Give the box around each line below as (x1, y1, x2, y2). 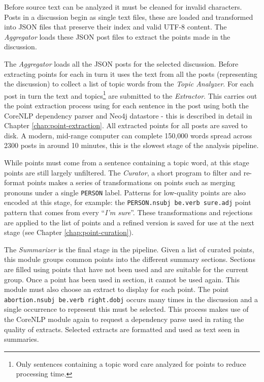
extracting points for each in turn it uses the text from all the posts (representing (4, 68, 257, 79)
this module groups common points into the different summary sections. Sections (4, 254, 255, 265)
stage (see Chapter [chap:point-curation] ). (4, 227, 134, 238)
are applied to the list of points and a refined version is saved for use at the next (4, 217, 254, 227)
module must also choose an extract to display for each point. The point (4, 284, 229, 295)
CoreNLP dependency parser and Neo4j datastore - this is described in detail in (4, 110, 252, 121)
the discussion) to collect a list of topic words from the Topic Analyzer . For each (4, 78, 254, 89)
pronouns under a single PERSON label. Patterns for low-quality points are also (4, 187, 246, 197)
